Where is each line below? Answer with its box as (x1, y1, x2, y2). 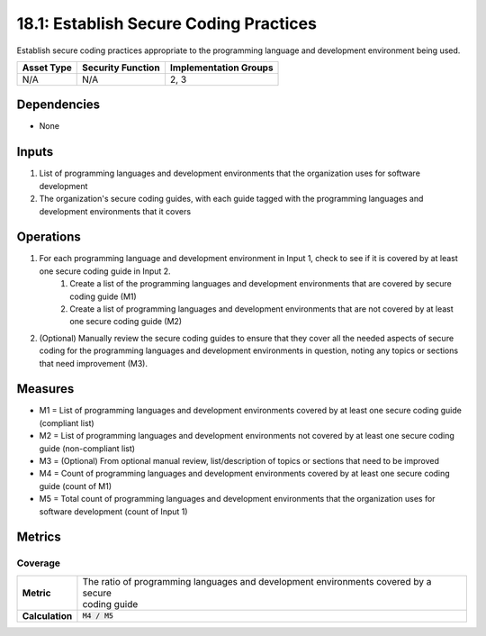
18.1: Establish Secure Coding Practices (16, 14, 317, 33)
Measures (16, 381, 75, 396)
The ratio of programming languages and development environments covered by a (82, 575, 432, 587)
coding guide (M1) (69, 291, 137, 302)
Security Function (82, 61, 161, 74)
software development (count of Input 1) (39, 505, 188, 517)
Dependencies (16, 97, 101, 113)
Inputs (16, 144, 54, 159)
